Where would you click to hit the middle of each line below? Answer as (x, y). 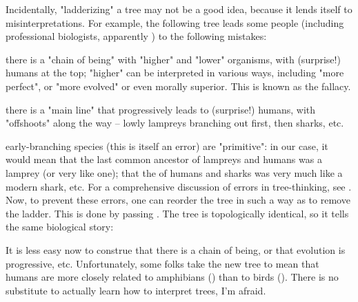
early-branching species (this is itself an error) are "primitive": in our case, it (167, 145)
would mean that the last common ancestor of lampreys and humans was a (164, 159)
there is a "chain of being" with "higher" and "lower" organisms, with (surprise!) (173, 59)
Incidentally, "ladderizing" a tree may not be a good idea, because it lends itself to (179, 9)
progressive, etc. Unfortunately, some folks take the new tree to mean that (162, 263)
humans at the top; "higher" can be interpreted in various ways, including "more (175, 73)
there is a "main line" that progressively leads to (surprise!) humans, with (161, 109)
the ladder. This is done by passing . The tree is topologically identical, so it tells (177, 213)
